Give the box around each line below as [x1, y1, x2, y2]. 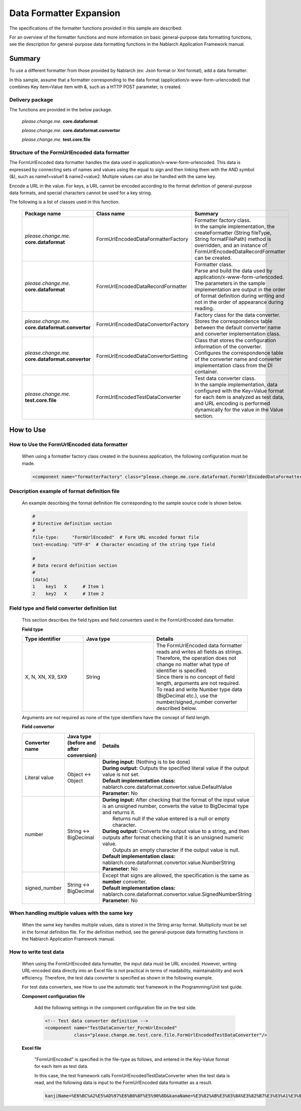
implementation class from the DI [194, 362, 273, 369]
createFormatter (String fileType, [194, 229, 272, 236]
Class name [96, 210, 125, 217]
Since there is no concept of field [156, 673, 235, 680]
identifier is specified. [156, 667, 208, 674]
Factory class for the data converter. [194, 311, 280, 318]
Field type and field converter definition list [9, 605, 117, 612]
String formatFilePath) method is [194, 235, 271, 242]
